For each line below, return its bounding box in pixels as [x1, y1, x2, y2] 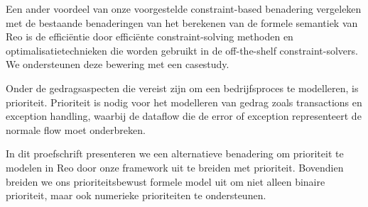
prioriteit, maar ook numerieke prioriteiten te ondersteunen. [6, 188, 266, 203]
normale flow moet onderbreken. [6, 122, 146, 137]
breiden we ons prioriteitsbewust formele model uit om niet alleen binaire [6, 174, 325, 189]
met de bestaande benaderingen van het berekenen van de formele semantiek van [6, 15, 358, 30]
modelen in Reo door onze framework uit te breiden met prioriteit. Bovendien [6, 160, 344, 174]
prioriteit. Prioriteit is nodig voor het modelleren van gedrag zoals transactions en [6, 94, 362, 109]
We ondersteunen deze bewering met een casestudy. [6, 57, 229, 72]
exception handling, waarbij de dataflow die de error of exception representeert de [6, 108, 362, 123]
